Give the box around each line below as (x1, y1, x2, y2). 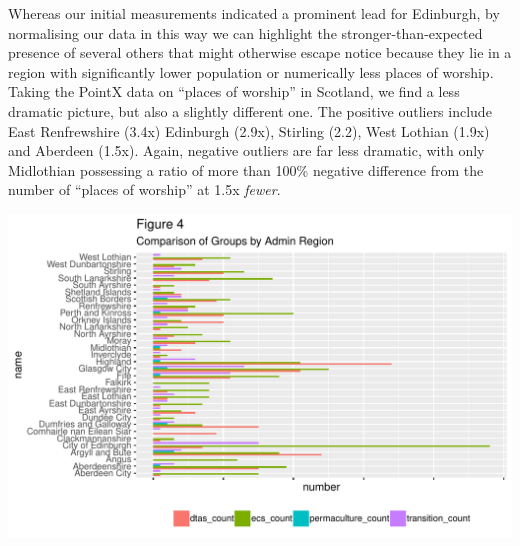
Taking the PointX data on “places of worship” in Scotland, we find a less (8, 81, 460, 102)
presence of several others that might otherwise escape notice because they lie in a (8, 42, 512, 63)
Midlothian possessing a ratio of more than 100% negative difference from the (8, 159, 484, 180)
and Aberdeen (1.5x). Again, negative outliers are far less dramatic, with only (8, 140, 485, 161)
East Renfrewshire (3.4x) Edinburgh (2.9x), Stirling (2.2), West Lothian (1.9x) (8, 120, 490, 141)
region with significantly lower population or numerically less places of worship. (8, 61, 494, 82)
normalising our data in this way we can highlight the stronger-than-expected (8, 22, 483, 43)
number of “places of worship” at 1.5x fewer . (8, 179, 281, 200)
